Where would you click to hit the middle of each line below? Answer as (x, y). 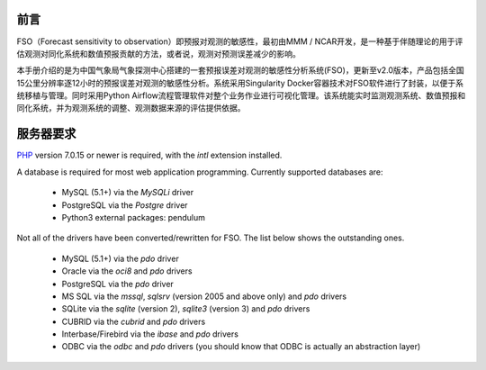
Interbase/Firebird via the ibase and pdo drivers (150, 334)
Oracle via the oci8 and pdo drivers (127, 271)
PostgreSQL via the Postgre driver (125, 205)
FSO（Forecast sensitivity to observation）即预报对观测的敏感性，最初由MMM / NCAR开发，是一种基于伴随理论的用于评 (240, 41)
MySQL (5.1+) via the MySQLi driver (127, 193)
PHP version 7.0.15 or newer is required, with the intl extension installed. (149, 155)
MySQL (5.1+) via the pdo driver (120, 258)
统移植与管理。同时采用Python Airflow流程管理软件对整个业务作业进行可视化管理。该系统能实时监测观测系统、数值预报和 (241, 95)
